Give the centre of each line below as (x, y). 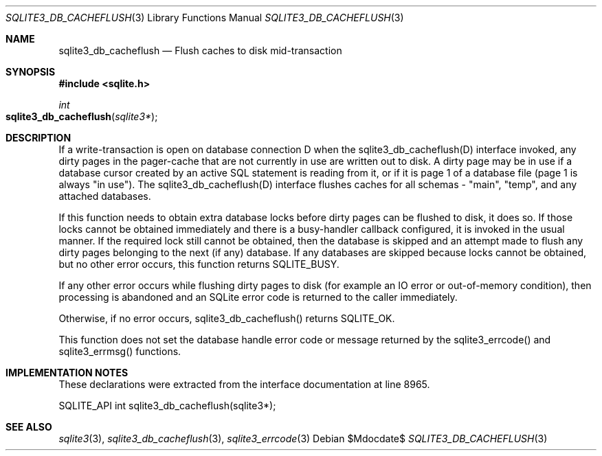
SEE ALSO (29, 427)
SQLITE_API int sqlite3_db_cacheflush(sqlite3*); (167, 406)
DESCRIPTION (38, 138)
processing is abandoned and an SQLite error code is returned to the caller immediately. (258, 297)
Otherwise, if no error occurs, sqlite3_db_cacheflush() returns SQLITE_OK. (227, 318)
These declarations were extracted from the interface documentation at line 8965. (244, 384)
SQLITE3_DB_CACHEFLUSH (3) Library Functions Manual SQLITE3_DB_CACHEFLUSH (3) (205, 18)
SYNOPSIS (31, 72)
